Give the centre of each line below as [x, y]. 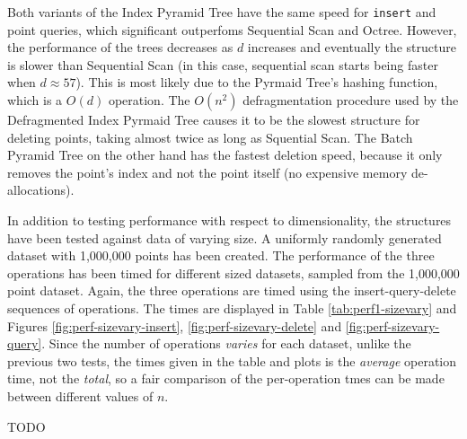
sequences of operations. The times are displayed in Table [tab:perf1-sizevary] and [232, 307]
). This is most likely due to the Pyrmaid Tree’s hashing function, [257, 82]
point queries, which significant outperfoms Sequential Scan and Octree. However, [232, 29]
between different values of [80, 395]
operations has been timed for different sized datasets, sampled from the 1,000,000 [233, 272]
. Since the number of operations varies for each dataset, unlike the [226, 343]
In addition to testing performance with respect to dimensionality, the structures [229, 220]
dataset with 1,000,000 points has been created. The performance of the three [221, 255]
